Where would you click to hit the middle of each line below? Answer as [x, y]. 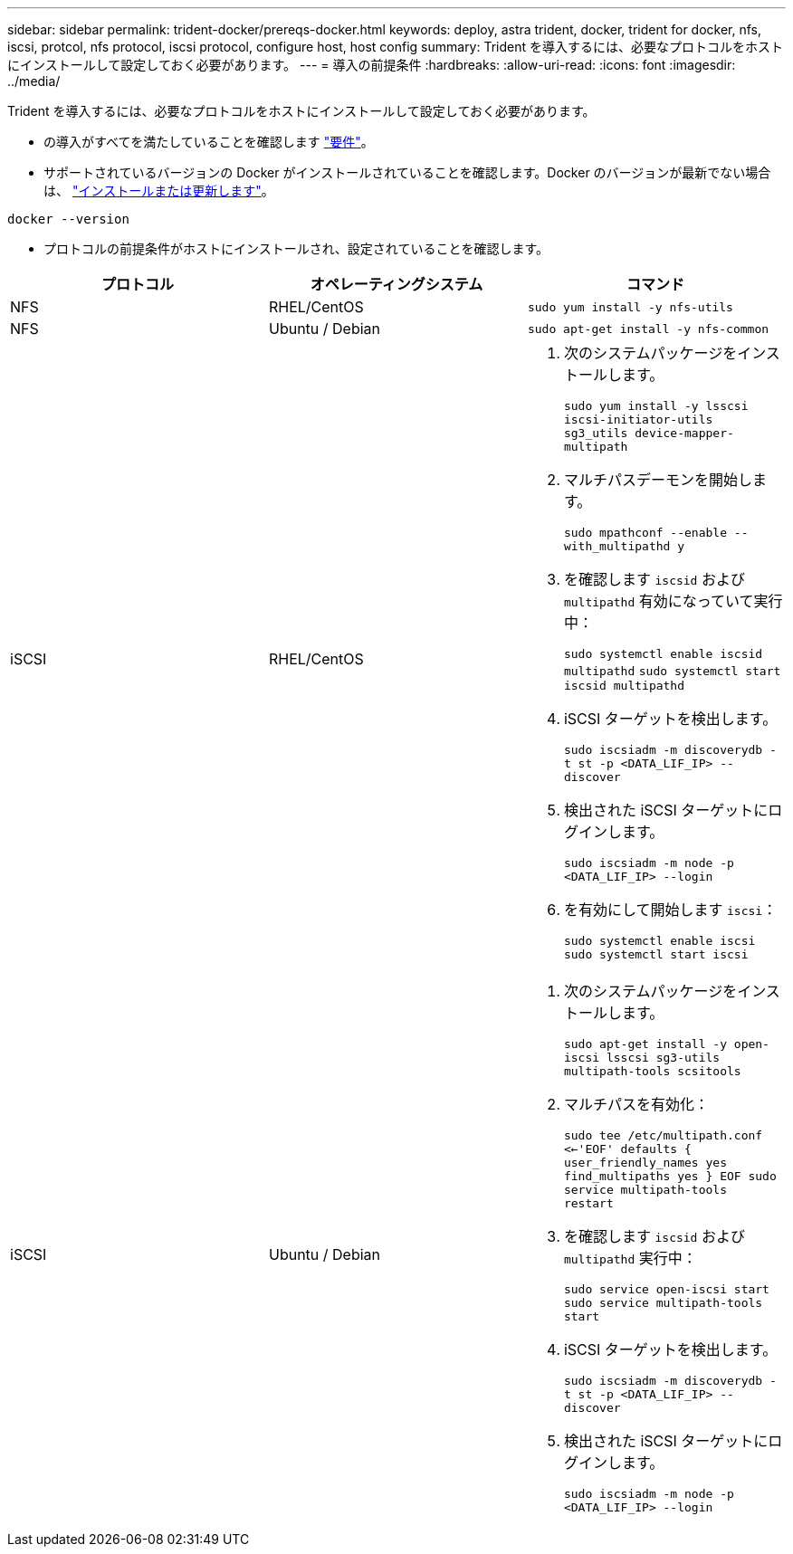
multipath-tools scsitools [652, 1071]
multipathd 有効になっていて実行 [673, 601]
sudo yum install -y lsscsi [656, 406]
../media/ [34, 81]
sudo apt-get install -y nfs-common [648, 329]
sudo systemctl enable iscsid [663, 654]
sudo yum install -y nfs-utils [630, 307]
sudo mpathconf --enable [645, 533]
